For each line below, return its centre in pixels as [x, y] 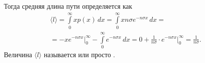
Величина [18, 54]
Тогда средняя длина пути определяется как [68, 6]
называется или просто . [79, 54]
